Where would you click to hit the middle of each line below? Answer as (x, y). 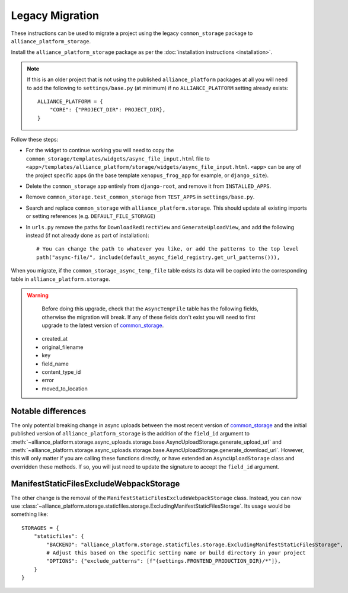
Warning (38, 295)
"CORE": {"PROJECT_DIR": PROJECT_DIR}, (108, 110)
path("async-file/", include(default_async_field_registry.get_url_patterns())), (158, 257)
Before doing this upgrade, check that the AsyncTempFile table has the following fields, (150, 309)
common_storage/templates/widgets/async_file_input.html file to (118, 158)
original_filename (63, 347)
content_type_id (61, 372)
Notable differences (49, 411)
